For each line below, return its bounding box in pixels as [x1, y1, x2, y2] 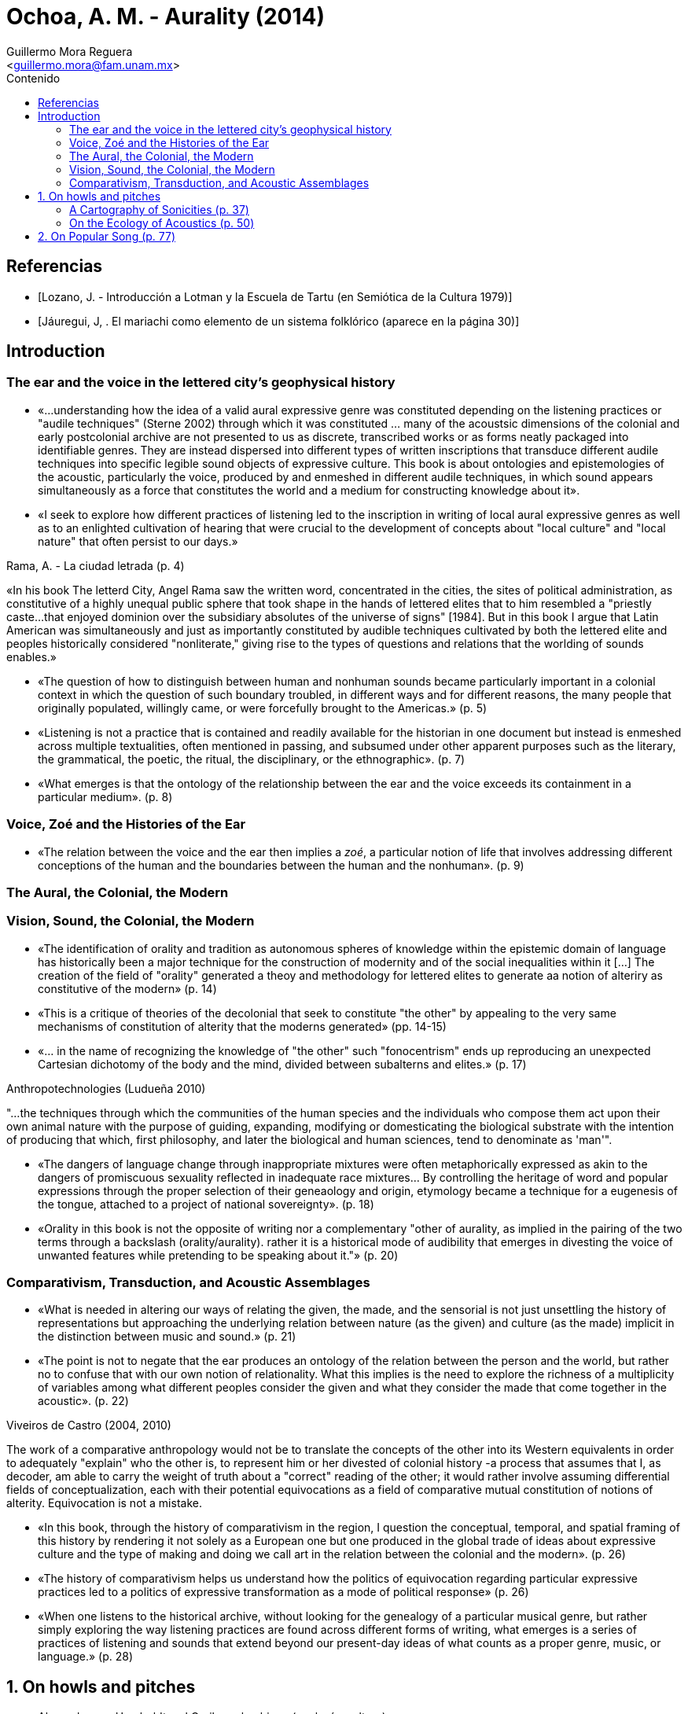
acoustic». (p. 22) [38, 1394, 129, 1408]
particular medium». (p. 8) [38, 789, 173, 804]
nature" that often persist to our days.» [38, 534, 238, 548]
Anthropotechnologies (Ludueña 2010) [6, 1081, 206, 1095]
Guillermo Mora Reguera [6, 44, 133, 58]
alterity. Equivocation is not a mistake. [6, 1496, 202, 1510]
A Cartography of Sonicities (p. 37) [69, 202, 249, 216]
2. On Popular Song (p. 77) [38, 229, 176, 243]
